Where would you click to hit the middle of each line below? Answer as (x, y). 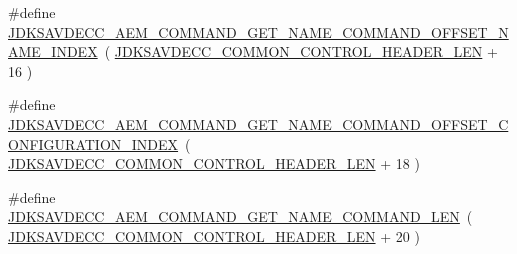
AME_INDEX (53, 51)
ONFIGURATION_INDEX (93, 143)
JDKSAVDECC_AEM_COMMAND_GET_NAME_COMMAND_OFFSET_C (258, 123)
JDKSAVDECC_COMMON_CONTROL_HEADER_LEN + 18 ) (214, 163)
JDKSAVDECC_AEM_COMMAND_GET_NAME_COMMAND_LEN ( (240, 216)
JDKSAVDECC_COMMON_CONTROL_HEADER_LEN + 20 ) (214, 235)
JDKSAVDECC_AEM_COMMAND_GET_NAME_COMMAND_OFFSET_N (258, 31)
